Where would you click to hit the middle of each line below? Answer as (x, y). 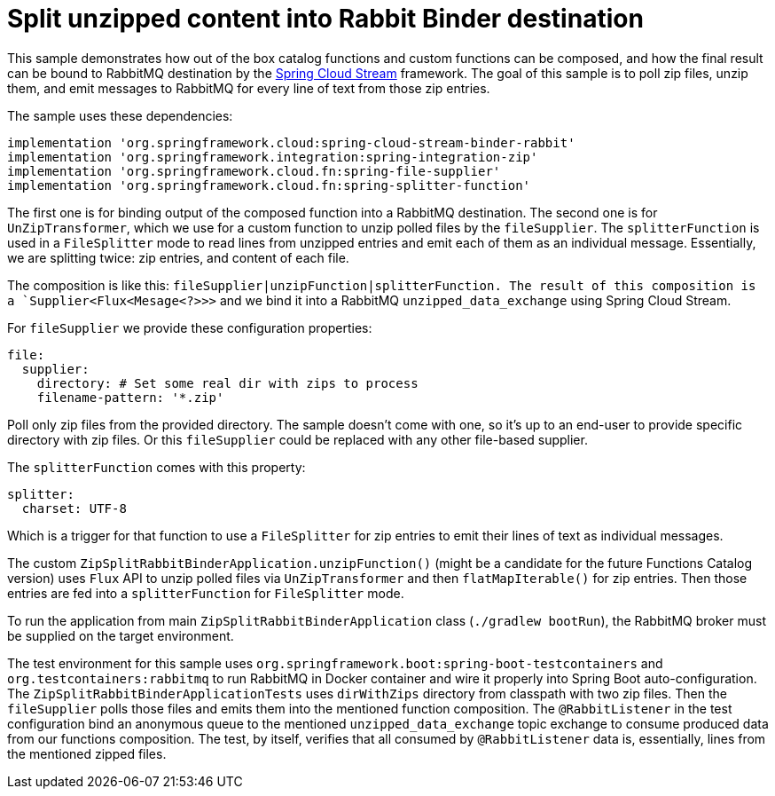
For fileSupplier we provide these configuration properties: (190, 327)
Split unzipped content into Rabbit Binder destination (325, 19)
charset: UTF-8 (74, 508)
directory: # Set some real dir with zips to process (227, 383)
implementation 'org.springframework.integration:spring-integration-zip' (273, 157)
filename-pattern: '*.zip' (130, 397)
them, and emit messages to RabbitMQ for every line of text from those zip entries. (249, 88)
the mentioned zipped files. (87, 753)
